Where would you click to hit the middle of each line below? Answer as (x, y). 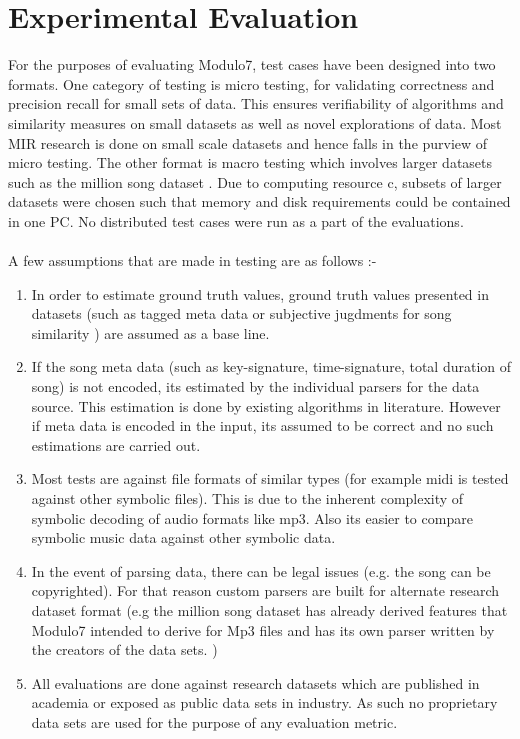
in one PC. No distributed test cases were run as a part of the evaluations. (236, 220)
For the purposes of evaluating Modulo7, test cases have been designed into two (252, 64)
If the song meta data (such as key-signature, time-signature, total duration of (271, 366)
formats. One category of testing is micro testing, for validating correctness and (251, 83)
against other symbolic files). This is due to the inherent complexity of (247, 498)
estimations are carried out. (116, 444)
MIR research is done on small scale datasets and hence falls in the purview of (248, 142)
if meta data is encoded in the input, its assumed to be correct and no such (262, 425)
